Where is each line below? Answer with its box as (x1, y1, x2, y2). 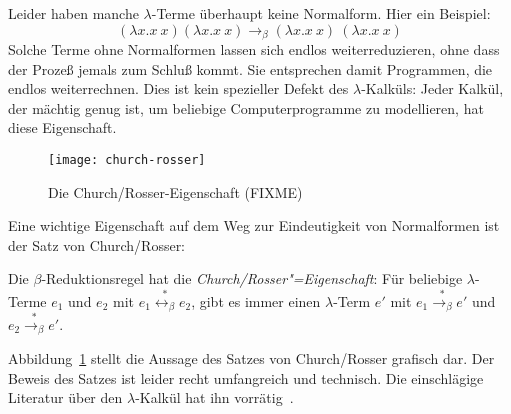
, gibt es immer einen (191, 290, 321, 311)
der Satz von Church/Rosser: (8, 234, 186, 255)
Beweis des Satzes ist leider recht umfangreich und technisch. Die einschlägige (8, 367, 484, 388)
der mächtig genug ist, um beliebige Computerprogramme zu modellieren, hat (8, 97, 484, 118)
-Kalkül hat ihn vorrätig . (135, 387, 294, 408)
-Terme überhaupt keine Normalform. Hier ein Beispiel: (151, 3, 491, 23)
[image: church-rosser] (48, 153, 206, 168)
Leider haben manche (8, 3, 139, 23)
